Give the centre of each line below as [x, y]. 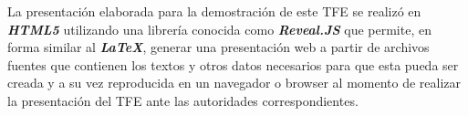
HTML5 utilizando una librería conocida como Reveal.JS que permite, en [219, 29]
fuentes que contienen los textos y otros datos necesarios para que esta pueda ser [233, 64]
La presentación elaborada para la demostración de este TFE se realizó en [214, 11]
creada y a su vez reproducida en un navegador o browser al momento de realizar [234, 83]
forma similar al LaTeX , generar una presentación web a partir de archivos [218, 47]
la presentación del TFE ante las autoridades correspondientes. [183, 100]
